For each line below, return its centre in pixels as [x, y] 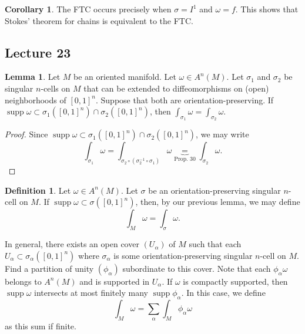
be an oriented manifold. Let [125, 77]
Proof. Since [26, 134]
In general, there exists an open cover [72, 244]
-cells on [56, 88]
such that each [215, 244]
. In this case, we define [223, 293]
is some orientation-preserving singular [183, 255]
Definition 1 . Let [38, 190]
